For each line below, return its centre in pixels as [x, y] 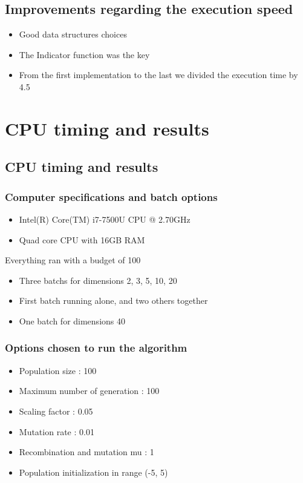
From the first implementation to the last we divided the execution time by [158, 75]
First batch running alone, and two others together [113, 301]
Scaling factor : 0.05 [56, 411]
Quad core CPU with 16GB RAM [82, 239]
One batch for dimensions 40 [72, 320]
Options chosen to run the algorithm [96, 348]
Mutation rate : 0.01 [57, 431]
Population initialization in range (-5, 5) [93, 472]
